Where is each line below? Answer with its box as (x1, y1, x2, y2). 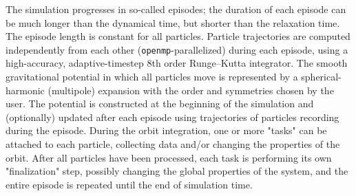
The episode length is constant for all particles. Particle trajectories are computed (6, 29, 350, 43)
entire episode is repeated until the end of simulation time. (6, 177, 253, 191)
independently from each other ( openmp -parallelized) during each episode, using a (6, 42, 348, 56)
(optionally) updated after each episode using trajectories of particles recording (6, 109, 339, 124)
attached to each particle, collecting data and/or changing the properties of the (6, 137, 340, 151)
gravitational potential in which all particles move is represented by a (6, 69, 298, 84)
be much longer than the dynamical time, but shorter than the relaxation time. (6, 15, 340, 30)
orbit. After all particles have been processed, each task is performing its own (6, 150, 332, 164)
